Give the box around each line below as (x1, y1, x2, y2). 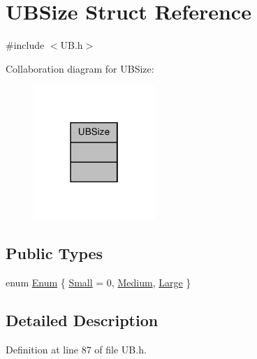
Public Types (6, 242, 103, 264)
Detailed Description (6, 309, 159, 330)
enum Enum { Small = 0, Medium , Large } (6, 274, 191, 289)
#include (6, 38, 45, 52)
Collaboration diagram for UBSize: (6, 61, 154, 75)
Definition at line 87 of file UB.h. (6, 342, 147, 356)
